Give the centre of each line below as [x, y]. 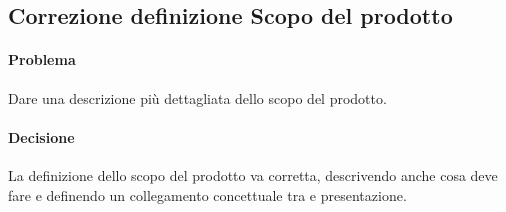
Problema [42, 59]
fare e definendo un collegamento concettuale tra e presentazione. [207, 194]
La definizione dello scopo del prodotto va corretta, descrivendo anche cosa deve [253, 174]
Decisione [41, 136]
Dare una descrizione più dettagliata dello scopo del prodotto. [197, 97]
